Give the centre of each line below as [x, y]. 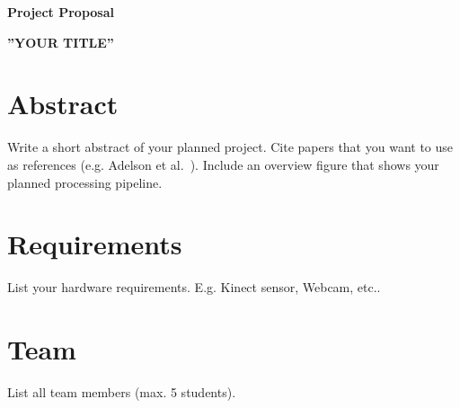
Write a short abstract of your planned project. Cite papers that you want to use [230, 147]
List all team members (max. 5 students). [122, 391]
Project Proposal [61, 12]
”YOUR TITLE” [61, 42]
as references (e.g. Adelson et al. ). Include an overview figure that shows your [223, 164]
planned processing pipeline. [85, 182]
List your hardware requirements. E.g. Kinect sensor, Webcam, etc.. [194, 287]
